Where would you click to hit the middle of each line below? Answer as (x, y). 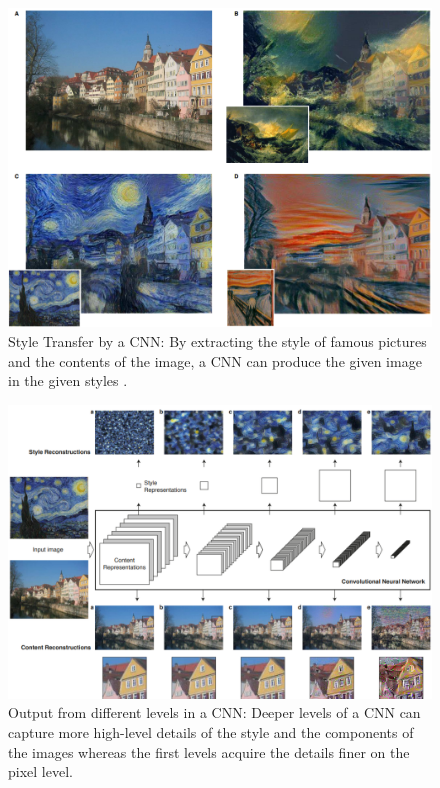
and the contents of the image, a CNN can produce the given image (215, 360)
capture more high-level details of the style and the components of (211, 731)
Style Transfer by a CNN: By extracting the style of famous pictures (217, 340)
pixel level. (40, 771)
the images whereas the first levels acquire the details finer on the (209, 751)
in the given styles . (68, 380)
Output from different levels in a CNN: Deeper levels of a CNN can (214, 712)
